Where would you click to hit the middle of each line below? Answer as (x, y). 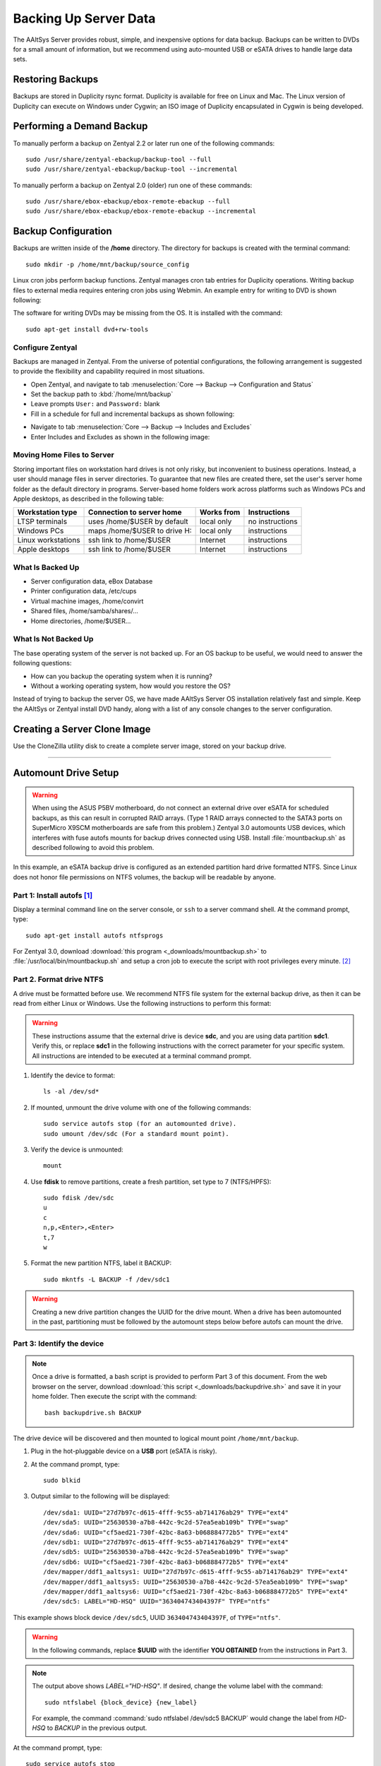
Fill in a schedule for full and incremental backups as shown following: (133, 414)
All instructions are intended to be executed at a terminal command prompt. (142, 1055)
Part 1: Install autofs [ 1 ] (53, 895)
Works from (220, 512)
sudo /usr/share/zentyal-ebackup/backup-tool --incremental (132, 169)
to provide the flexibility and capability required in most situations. (109, 372)
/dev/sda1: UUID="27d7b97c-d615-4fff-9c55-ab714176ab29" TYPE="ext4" (166, 1512)
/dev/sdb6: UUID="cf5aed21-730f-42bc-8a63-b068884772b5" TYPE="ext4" (166, 1562)
